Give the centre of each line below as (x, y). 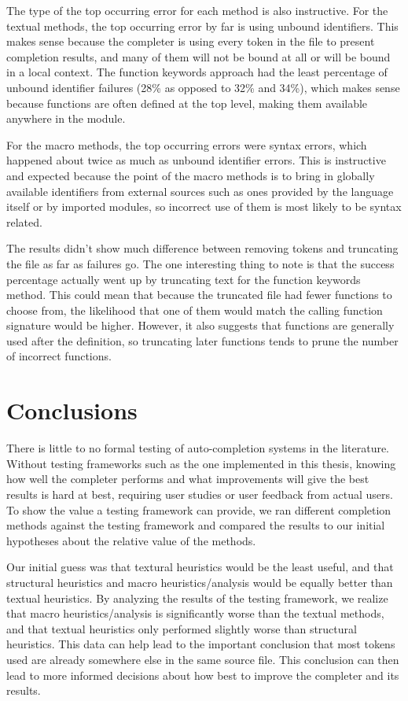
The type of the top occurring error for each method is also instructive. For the (197, 10)
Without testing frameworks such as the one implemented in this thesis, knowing (201, 463)
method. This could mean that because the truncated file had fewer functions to (199, 295)
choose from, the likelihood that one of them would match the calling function (195, 310)
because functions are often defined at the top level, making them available (187, 103)
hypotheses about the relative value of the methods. (131, 540)
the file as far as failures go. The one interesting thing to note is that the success (200, 263)
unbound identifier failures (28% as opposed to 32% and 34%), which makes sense (203, 87)
